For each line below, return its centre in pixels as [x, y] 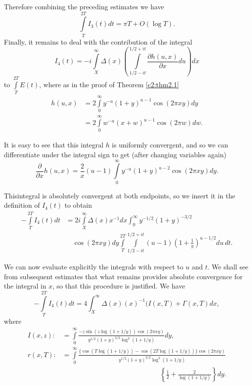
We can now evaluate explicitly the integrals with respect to [94, 267]
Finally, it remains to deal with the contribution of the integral [98, 41]
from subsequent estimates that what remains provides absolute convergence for [123, 276]
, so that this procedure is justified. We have [119, 286]
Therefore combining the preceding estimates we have [84, 6]
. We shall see [228, 267]
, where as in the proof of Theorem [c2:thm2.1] [109, 84]
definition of [22, 205]
